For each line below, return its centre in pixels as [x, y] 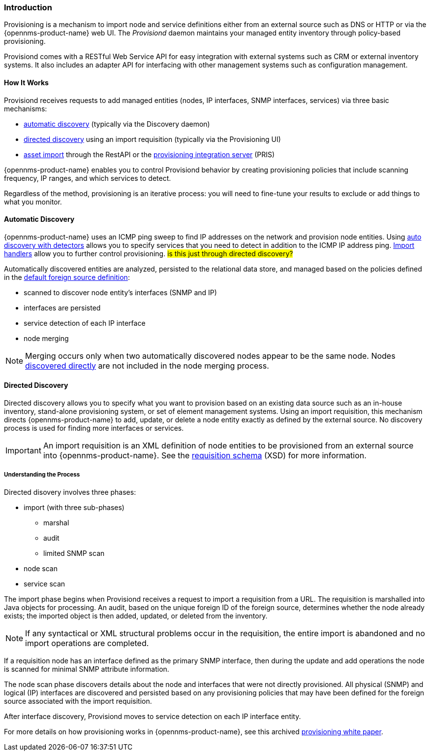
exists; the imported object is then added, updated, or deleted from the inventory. [136, 616]
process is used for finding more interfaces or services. [94, 428]
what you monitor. [33, 202]
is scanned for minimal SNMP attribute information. [87, 669]
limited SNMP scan [74, 553]
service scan [45, 583]
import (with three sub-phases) [74, 507]
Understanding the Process [42, 475]
